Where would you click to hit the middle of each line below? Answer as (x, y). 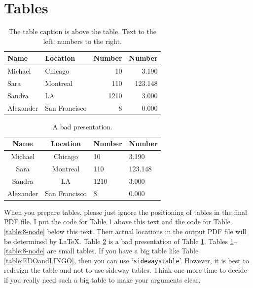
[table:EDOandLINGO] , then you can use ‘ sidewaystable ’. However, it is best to (126, 260)
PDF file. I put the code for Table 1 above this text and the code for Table (117, 222)
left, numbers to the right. (82, 41)
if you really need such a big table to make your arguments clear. (102, 280)
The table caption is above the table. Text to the (82, 31)
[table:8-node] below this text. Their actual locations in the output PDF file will (125, 231)
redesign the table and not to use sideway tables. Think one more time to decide (126, 270)
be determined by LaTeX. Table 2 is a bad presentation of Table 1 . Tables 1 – (121, 241)
